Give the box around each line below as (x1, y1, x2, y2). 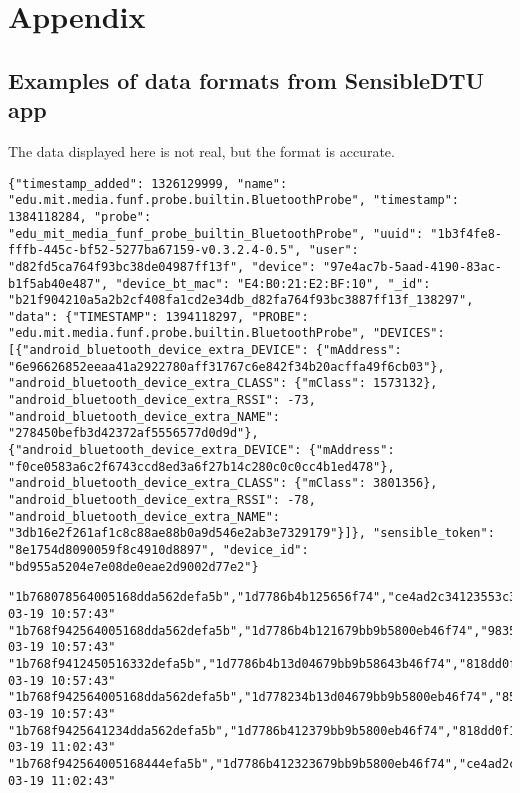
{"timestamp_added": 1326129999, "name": (8, 176, 288, 191)
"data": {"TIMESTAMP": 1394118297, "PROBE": (8, 309, 309, 324)
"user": (308, 243, 359, 258)
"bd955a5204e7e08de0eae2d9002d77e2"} (8, 559, 259, 574)
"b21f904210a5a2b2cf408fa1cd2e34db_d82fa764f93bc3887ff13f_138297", (8, 293, 474, 308)
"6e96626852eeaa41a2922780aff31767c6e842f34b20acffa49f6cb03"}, (8, 359, 445, 374)
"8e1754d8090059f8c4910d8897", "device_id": (8, 543, 309, 557)
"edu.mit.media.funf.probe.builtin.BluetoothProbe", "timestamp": (8, 193, 460, 208)
